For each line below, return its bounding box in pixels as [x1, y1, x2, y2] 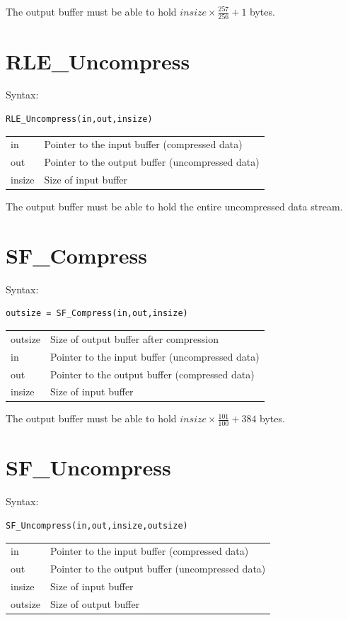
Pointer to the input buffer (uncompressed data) [50, 349, 260, 363]
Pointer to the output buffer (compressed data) [50, 366, 255, 381]
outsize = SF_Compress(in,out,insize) [6, 308, 188, 319]
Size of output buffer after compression [50, 331, 219, 346]
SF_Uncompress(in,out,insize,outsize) [6, 520, 188, 531]
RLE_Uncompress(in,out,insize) [6, 114, 153, 125]
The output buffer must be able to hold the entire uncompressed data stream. [6, 199, 343, 214]
